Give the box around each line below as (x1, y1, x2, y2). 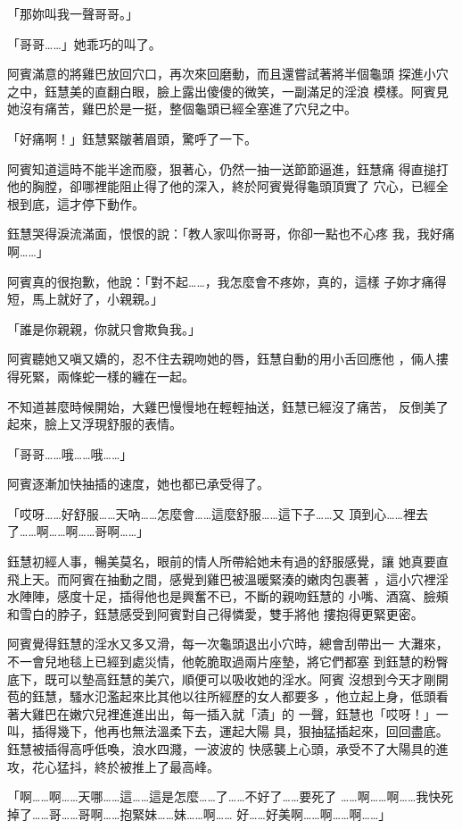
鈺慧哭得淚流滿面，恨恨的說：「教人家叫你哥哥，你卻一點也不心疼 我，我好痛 (7, 224, 455, 243)
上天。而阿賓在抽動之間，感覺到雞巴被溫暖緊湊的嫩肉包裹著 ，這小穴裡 (19, 569, 436, 588)
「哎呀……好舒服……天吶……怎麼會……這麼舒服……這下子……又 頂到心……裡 (7, 504, 416, 523)
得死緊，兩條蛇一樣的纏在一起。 (7, 366, 194, 385)
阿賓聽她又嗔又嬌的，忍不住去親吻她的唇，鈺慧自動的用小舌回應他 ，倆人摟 (7, 349, 449, 368)
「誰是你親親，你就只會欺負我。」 (7, 319, 201, 338)
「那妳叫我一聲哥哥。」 (7, 4, 138, 22)
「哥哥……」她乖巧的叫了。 (7, 34, 161, 53)
